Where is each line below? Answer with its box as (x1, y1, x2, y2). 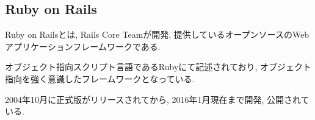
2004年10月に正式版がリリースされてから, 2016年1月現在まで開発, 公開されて (5, 93, 310, 105)
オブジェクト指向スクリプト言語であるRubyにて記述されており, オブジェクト (5, 60, 312, 73)
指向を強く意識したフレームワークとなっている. (5, 72, 195, 85)
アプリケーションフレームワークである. (5, 40, 161, 52)
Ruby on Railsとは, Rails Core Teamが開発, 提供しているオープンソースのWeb (5, 28, 310, 41)
